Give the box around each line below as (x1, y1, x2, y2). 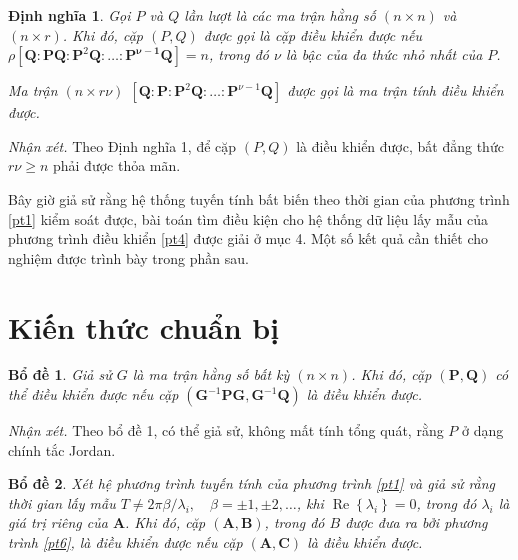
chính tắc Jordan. (8, 439, 116, 460)
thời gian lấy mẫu (8, 492, 116, 513)
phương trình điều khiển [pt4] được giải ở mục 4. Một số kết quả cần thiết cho (8, 228, 489, 249)
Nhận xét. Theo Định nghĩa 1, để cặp (8, 135, 237, 156)
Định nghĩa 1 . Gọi (8, 5, 131, 25)
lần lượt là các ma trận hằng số (184, 5, 376, 25)
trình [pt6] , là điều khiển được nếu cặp (8, 532, 243, 553)
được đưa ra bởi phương (345, 512, 488, 533)
